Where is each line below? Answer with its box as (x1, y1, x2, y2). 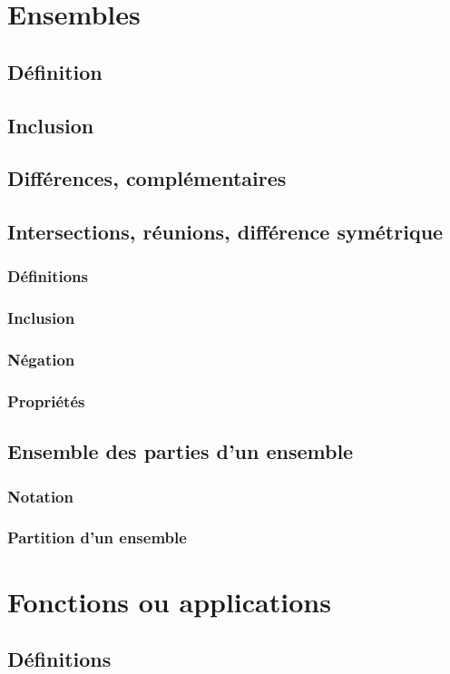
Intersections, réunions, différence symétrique (7, 218, 444, 246)
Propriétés (7, 389, 85, 412)
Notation (7, 484, 73, 507)
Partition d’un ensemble (7, 526, 187, 549)
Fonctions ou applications (7, 582, 331, 620)
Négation (7, 348, 75, 371)
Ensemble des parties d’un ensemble (7, 437, 354, 465)
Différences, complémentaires (7, 164, 287, 192)
